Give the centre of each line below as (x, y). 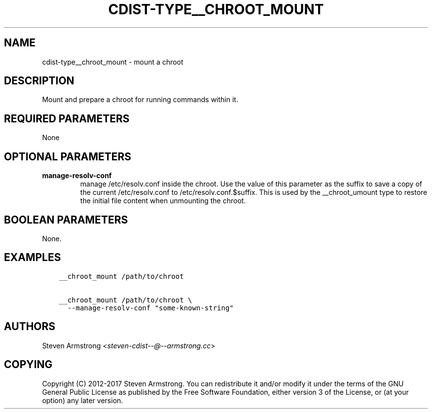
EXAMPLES (33, 258)
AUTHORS (30, 327)
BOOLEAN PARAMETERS (66, 220)
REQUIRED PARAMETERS (67, 118)
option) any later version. (83, 400)
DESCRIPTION (39, 81)
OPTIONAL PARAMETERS (68, 156)
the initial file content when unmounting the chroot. (163, 201)
